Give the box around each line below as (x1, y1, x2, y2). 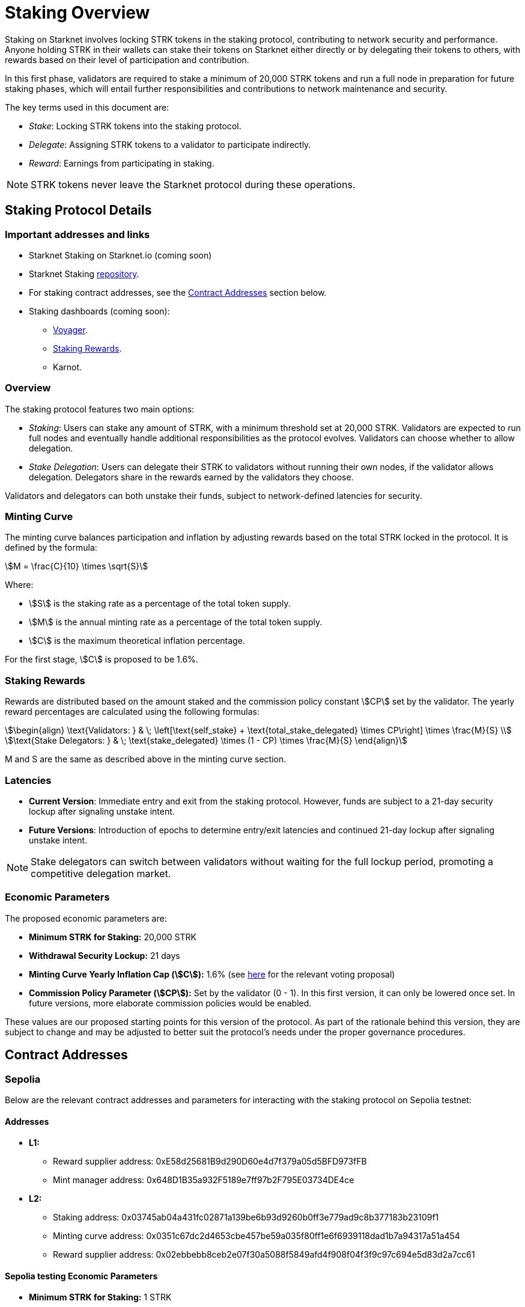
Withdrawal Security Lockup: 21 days (29, 950, 180, 961)
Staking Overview (5, 2, 150, 23)
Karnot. (53, 361, 82, 372)
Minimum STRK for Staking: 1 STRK (29, 1292, 172, 1303)
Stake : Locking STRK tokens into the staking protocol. (29, 120, 241, 131)
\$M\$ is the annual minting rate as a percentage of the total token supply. (29, 617, 323, 628)
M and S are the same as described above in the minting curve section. (5, 754, 287, 765)
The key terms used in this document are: (5, 102, 169, 112)
